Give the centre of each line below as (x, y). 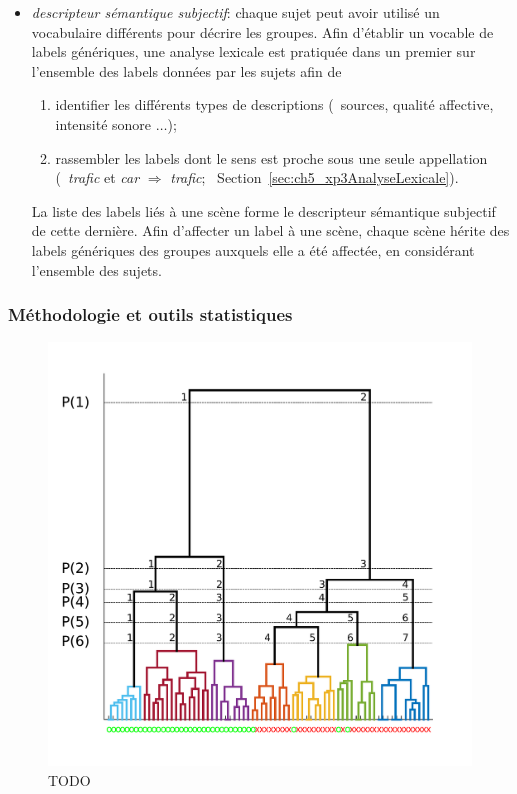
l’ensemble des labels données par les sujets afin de (186, 70)
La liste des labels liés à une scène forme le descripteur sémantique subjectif (263, 210)
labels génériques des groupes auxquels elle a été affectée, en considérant (253, 249)
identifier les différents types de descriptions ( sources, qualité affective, (274, 104)
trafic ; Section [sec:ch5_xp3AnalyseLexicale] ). (314, 177)
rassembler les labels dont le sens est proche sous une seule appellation (271, 157)
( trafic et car (97, 177)
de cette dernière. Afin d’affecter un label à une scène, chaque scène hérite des (270, 230)
